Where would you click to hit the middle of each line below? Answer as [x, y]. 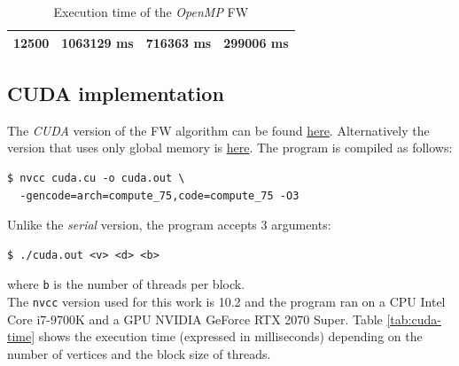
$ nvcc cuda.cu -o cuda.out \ [96, 179]
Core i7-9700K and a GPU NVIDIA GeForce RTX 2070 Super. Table [195, 319]
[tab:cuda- [414, 319]
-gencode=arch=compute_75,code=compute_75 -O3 [159, 195]
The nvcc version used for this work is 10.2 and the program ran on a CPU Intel [226, 302]
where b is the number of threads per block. [126, 284]
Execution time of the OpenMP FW [151, 12]
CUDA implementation [116, 93]
